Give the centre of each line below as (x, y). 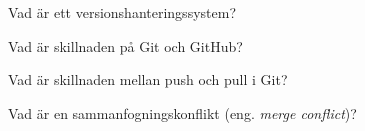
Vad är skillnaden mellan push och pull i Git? (148, 79)
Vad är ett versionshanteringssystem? (122, 12)
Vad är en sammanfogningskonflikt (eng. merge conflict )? (182, 112)
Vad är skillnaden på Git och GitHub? (125, 45)
